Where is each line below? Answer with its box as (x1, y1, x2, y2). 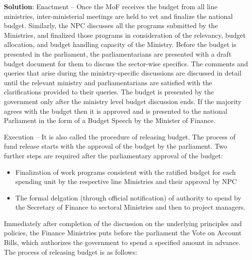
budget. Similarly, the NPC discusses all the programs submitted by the (4, 20, 218, 31)
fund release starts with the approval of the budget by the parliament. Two (4, 141, 227, 151)
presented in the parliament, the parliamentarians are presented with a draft (4, 48, 232, 59)
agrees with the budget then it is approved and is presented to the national (4, 106, 228, 116)
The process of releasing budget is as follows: (4, 246, 137, 257)
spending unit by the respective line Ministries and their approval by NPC (15, 176, 237, 186)
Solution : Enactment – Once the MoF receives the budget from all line (4, 1, 218, 11)
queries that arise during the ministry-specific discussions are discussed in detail (4, 68, 242, 78)
